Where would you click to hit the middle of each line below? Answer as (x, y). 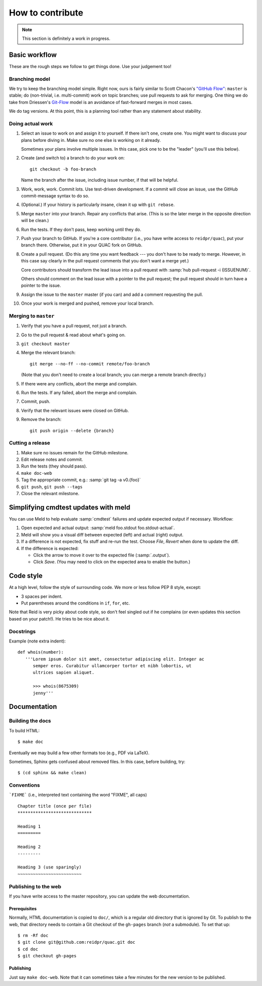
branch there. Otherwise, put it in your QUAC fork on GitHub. (82, 245)
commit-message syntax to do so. (55, 196)
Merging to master (32, 316)
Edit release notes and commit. (52, 460)
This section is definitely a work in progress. (66, 38)
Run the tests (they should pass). (54, 466)
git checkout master (46, 344)
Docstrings (22, 631)
